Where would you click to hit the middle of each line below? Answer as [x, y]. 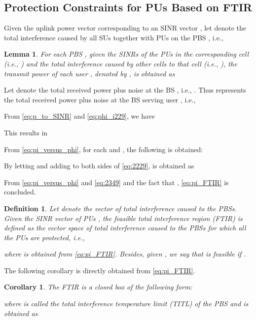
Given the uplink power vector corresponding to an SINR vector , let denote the [125, 28]
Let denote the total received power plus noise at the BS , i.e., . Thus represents [125, 90]
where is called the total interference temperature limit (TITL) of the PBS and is [126, 304]
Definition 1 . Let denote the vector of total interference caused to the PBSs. [120, 208]
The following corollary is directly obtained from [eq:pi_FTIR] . [100, 270]
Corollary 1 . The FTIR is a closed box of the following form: [98, 287]
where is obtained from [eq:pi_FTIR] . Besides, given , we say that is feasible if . [125, 254]
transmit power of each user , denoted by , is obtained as [90, 73]
